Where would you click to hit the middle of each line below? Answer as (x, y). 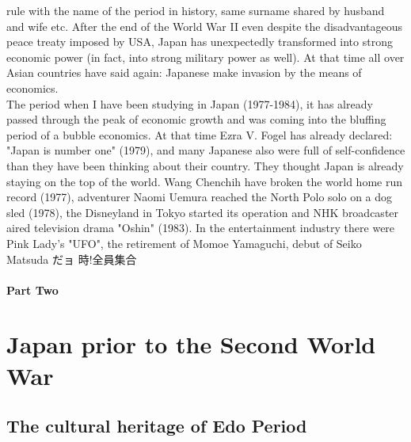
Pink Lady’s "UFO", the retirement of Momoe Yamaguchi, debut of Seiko (184, 243)
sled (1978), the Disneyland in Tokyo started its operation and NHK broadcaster (203, 212)
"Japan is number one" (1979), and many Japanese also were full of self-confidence (206, 150)
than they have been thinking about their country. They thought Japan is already (205, 165)
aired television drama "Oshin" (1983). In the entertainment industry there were (201, 228)
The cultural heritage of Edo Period (157, 426)
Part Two (32, 290)
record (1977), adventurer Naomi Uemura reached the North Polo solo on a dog (200, 197)
